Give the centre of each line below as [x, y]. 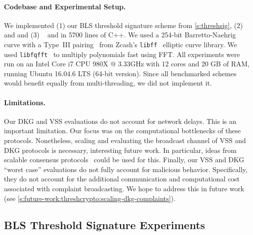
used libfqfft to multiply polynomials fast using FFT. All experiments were [122, 54]
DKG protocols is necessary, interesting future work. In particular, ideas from [120, 150]
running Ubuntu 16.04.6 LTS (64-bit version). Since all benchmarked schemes [120, 73]
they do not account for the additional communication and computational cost [122, 179]
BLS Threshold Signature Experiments [105, 224]
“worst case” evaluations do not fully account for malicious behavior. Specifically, [126, 169]
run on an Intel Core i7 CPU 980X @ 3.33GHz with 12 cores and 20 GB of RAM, [127, 64]
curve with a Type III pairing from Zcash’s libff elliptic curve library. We [121, 44]
